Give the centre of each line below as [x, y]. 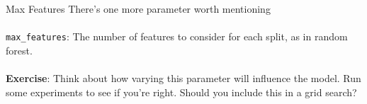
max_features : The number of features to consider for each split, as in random [177, 36]
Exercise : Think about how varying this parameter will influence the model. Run [183, 78]
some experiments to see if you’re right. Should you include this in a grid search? [181, 92]
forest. [19, 50]
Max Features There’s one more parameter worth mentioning [138, 8]
